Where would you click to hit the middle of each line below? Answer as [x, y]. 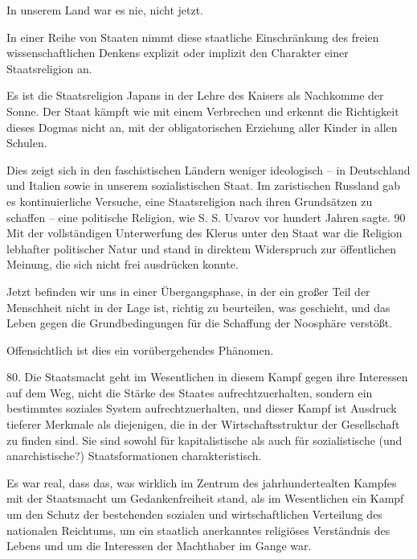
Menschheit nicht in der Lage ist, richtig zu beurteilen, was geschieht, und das [198, 307]
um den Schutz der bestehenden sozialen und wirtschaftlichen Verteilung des [194, 514]
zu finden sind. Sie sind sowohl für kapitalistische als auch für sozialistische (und [204, 440]
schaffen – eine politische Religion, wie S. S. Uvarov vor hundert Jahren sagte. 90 [206, 217]
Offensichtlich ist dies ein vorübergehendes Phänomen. [140, 349]
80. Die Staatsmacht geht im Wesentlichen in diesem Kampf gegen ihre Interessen [207, 377]
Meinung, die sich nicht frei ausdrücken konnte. [123, 264]
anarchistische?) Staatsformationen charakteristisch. [134, 456]
